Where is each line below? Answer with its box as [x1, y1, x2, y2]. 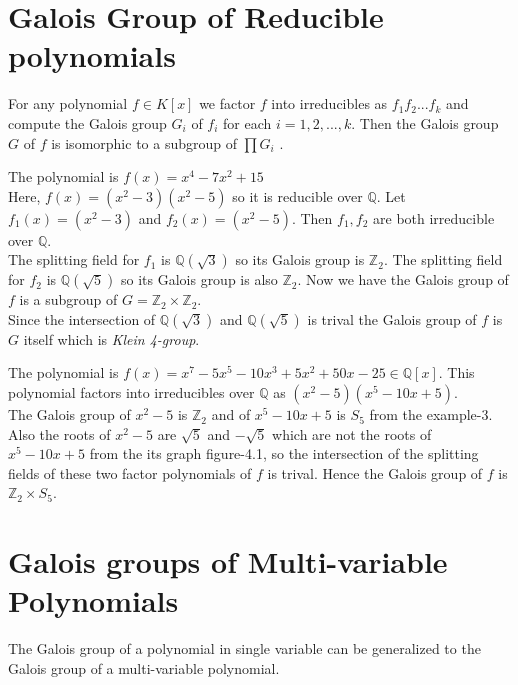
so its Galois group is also [120, 269, 278, 290]
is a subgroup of [19, 289, 118, 310]
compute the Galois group [8, 112, 167, 133]
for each [223, 112, 272, 133]
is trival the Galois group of [307, 308, 477, 329]
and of [211, 404, 251, 425]
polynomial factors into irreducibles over [8, 382, 255, 403]
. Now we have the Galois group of [297, 269, 509, 290]
